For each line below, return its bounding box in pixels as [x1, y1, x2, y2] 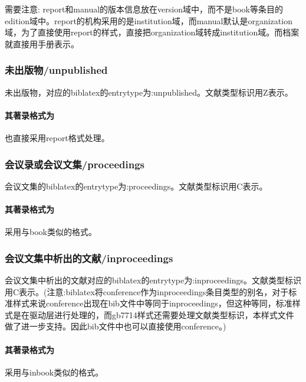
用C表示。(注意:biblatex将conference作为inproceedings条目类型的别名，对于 [5, 285, 289, 298]
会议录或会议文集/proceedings [5, 156, 144, 171]
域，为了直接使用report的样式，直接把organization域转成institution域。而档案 [5, 26, 300, 38]
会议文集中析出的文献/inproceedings [5, 250, 173, 265]
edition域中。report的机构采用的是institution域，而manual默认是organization [5, 14, 292, 27]
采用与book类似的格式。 [5, 226, 97, 238]
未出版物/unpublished [5, 63, 108, 77]
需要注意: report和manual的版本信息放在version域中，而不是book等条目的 [5, 3, 283, 15]
